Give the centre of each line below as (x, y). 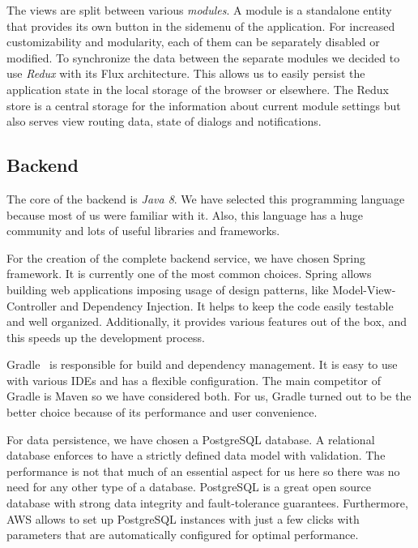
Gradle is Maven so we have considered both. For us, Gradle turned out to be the (209, 396)
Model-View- (364, 289)
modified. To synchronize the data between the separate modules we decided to (203, 57)
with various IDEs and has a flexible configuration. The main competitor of (194, 380)
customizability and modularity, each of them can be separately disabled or (193, 42)
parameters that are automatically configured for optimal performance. (183, 535)
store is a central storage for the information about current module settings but (204, 105)
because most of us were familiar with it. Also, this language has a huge (185, 214)
